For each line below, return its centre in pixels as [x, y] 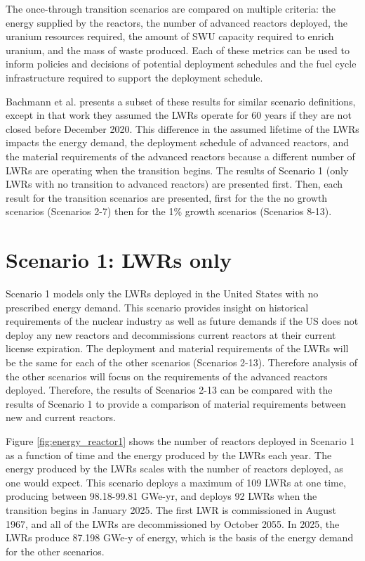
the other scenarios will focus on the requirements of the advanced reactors [167, 376]
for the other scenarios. [55, 551]
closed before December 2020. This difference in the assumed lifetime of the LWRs [182, 128]
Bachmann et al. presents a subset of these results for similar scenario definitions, [181, 101]
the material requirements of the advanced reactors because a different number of [180, 156]
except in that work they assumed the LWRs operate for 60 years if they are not [179, 115]
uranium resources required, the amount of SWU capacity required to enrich [170, 36]
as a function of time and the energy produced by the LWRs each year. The [169, 454]
